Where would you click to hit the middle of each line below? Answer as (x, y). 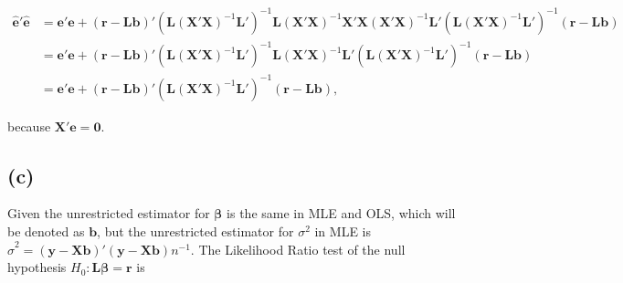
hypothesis (37, 267)
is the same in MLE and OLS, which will (341, 213)
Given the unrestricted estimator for (109, 213)
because (29, 126)
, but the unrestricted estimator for (195, 231)
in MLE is (343, 231)
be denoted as (46, 231)
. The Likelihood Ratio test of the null (298, 249)
